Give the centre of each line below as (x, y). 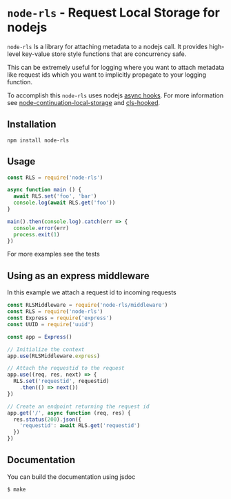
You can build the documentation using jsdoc (71, 477)
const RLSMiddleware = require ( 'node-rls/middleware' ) (88, 305)
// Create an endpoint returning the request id (78, 406)
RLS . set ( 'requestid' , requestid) (61, 382)
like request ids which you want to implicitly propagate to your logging (107, 75)
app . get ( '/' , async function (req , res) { (69, 413)
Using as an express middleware (78, 275)
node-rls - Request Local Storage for (114, 13)
